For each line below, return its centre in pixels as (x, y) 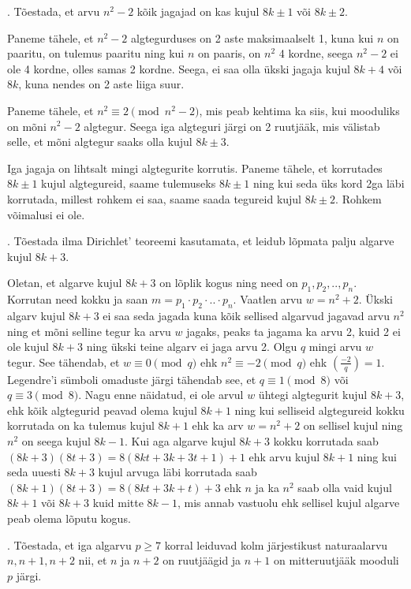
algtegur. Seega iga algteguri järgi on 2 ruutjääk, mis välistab (232, 126)
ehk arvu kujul (284, 456)
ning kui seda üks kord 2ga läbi (329, 183)
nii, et (93, 560)
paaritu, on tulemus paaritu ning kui (96, 53)
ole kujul (28, 347)
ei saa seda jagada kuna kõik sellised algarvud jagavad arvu (246, 315)
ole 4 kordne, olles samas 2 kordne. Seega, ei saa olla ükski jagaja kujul (179, 68)
